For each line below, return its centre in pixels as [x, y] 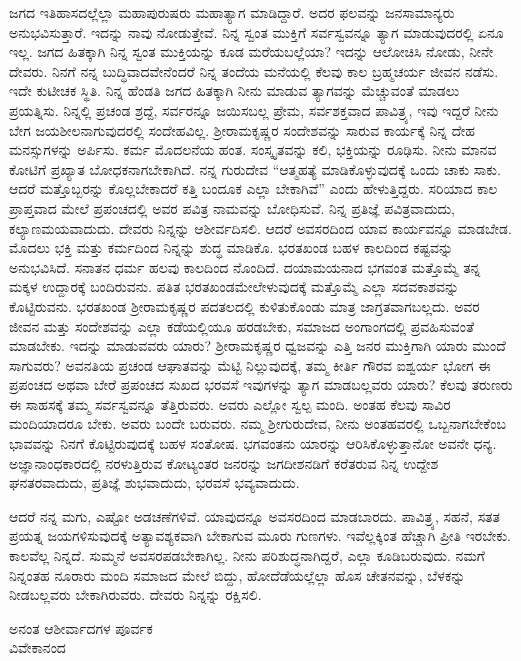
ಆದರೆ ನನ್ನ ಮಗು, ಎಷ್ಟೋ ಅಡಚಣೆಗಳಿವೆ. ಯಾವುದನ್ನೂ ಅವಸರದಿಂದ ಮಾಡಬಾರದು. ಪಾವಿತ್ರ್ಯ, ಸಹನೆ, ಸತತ [254, 515]
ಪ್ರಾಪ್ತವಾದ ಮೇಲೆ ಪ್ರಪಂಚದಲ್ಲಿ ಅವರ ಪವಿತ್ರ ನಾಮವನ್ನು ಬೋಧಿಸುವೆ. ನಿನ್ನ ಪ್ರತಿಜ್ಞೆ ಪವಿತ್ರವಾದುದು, [232, 207]
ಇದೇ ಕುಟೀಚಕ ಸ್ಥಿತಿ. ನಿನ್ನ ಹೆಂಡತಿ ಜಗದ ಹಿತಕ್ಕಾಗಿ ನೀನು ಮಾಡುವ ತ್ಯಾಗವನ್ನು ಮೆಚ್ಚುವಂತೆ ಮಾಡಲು [234, 90]
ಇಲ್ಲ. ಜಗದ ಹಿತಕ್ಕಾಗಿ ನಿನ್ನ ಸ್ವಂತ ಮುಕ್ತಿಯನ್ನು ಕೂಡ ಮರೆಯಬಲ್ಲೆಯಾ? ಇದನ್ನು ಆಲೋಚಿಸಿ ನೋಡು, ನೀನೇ [251, 51]
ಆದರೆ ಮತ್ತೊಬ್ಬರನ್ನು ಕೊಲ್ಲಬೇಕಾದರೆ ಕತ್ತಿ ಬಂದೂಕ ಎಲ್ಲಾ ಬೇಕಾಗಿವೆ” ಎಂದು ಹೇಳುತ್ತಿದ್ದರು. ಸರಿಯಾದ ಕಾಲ [253, 188]
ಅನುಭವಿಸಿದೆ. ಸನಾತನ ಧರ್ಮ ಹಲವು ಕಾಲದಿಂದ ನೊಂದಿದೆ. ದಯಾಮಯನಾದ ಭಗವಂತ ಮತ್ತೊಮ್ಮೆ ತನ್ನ [245, 266]
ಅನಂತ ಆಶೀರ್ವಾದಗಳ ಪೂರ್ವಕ [81, 627]
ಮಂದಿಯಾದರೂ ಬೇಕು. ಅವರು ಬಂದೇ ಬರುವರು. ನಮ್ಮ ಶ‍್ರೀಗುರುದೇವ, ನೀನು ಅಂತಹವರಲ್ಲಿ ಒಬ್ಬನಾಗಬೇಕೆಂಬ [257, 423]
